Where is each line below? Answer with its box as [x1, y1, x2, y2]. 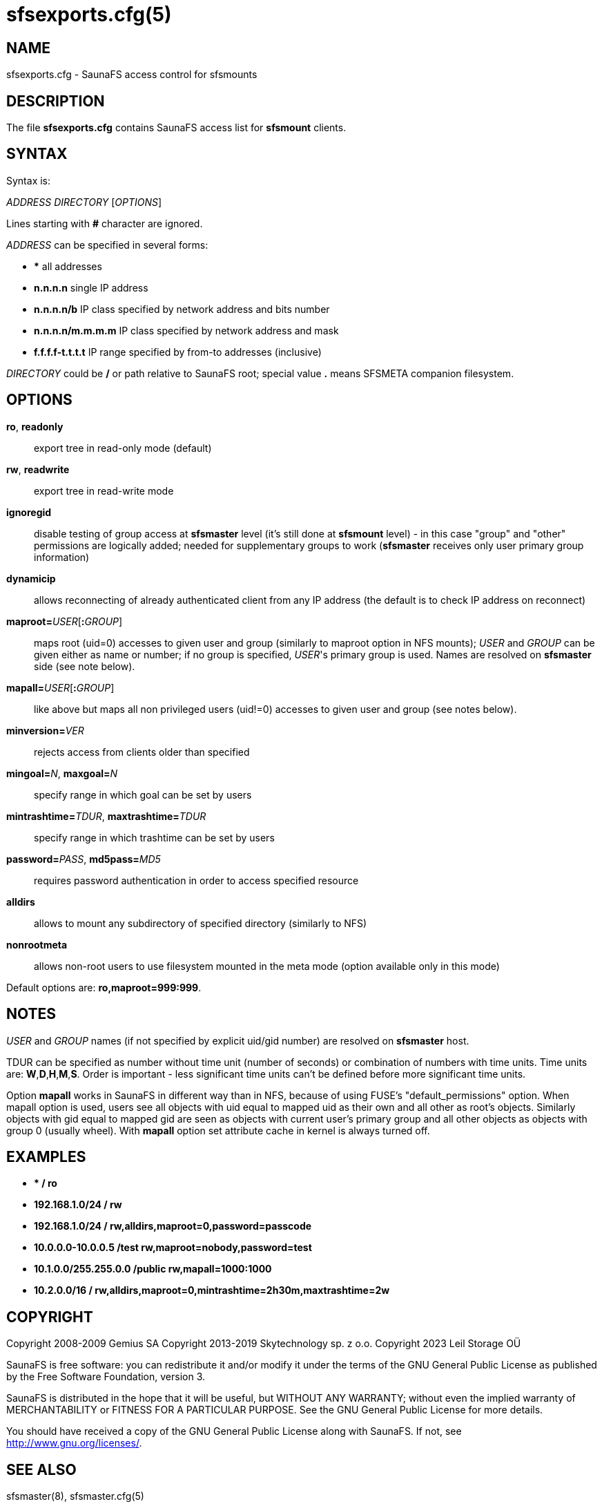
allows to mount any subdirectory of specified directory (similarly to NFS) [34, 917, 367, 929]
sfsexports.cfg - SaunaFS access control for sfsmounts [6, 68, 258, 81]
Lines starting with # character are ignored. [6, 217, 203, 229]
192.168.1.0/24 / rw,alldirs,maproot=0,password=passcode [34, 1220, 312, 1232]
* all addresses [34, 260, 102, 272]
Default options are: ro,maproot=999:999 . [6, 981, 202, 993]
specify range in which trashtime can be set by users [34, 831, 275, 843]
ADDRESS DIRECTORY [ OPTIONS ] [6, 196, 162, 208]
